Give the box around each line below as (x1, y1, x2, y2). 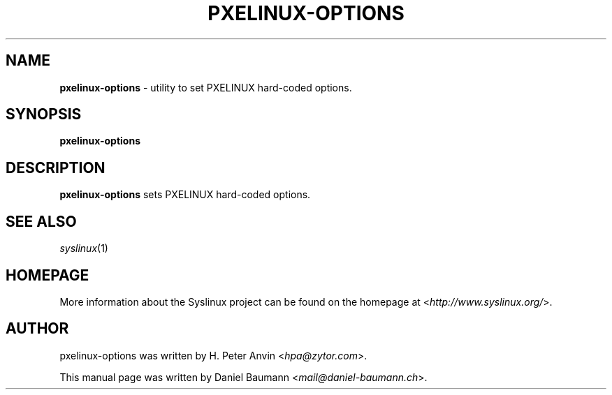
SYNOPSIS (6, 105, 82, 124)
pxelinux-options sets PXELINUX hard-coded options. (59, 188, 311, 201)
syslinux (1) (59, 242, 108, 255)
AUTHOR (6, 320, 69, 338)
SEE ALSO (6, 212, 77, 230)
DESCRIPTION (6, 158, 105, 177)
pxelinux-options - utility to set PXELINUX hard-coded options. (59, 81, 352, 94)
